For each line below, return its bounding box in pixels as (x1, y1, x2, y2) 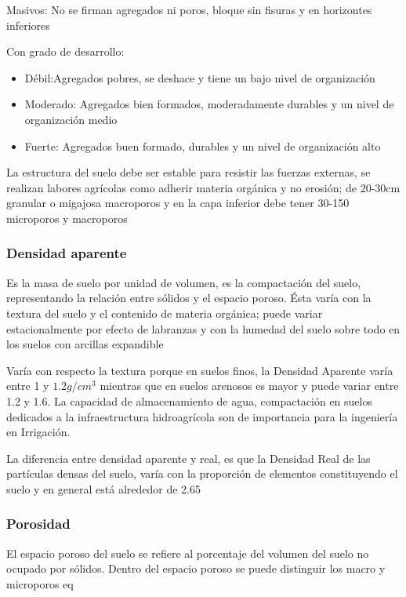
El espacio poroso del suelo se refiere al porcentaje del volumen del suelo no (6, 544, 369, 561)
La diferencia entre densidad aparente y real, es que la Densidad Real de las (6, 450, 371, 466)
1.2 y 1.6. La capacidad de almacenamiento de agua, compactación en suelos (6, 392, 372, 409)
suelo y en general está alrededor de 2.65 (6, 480, 201, 497)
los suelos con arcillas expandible (6, 336, 164, 352)
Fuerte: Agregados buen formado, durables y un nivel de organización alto (24, 137, 381, 154)
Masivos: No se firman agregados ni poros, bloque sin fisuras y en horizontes (6, 2, 372, 17)
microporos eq (6, 575, 74, 592)
